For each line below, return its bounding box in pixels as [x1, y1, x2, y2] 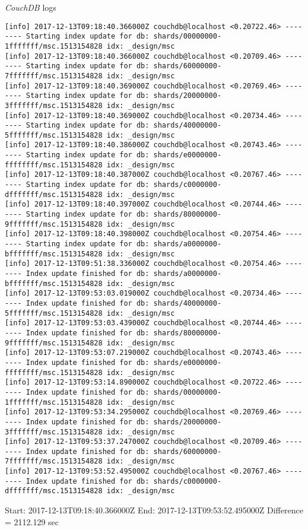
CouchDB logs [5, 1, 56, 13]
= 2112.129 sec [5, 515, 59, 528]
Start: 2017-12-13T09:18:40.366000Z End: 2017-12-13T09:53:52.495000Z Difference [5, 504, 303, 516]
